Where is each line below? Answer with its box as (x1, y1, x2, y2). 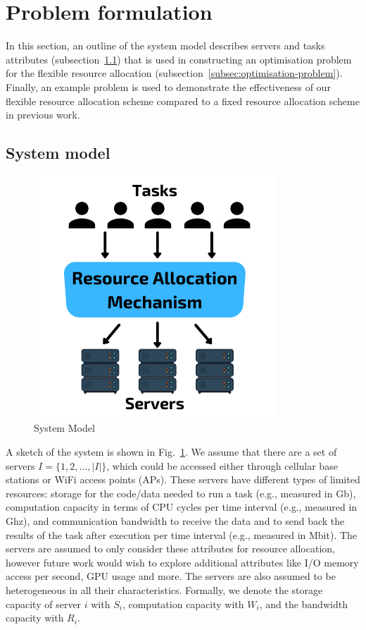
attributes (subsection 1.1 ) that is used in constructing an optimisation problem (6, 52, 352, 66)
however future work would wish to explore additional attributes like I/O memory (6, 555, 359, 569)
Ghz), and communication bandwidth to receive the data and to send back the (6, 514, 345, 528)
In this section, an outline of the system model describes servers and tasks (6, 38, 325, 53)
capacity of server (6, 596, 82, 611)
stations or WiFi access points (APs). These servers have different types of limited (6, 472, 360, 487)
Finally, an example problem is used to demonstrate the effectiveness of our (6, 79, 331, 94)
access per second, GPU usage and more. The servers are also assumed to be (6, 569, 336, 583)
